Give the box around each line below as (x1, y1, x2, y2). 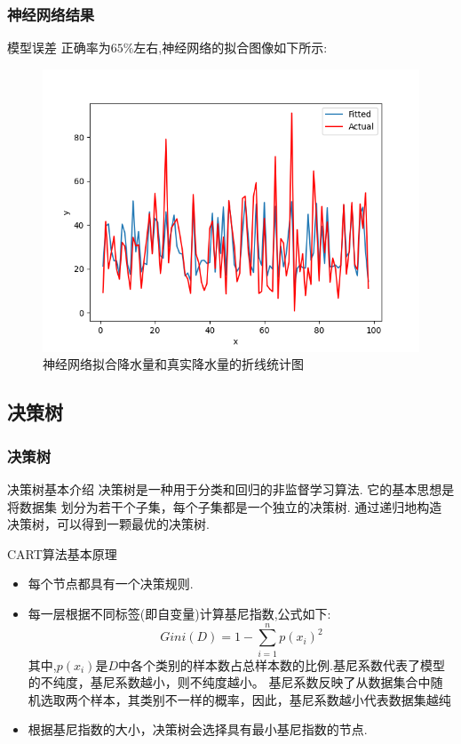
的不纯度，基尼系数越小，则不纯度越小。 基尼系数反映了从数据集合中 (28, 673, 431, 692)
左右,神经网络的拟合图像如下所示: (133, 38, 328, 57)
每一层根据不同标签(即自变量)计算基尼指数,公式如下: (28, 604, 331, 622)
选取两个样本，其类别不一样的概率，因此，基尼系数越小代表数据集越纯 (40, 690, 451, 708)
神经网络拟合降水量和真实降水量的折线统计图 (43, 355, 304, 373)
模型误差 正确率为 (7, 38, 111, 57)
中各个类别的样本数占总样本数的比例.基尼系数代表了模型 (118, 655, 445, 674)
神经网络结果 (7, 3, 95, 25)
